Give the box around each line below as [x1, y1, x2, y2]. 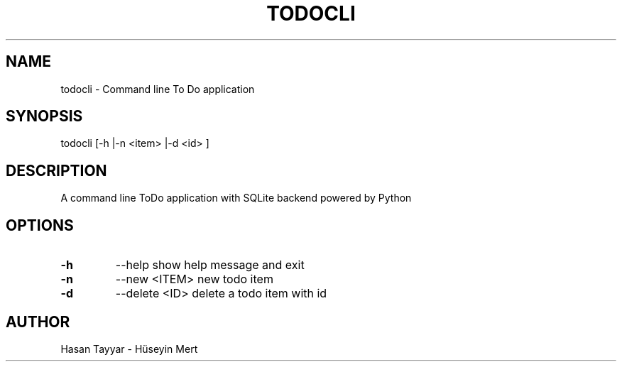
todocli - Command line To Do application [60, 82, 255, 95]
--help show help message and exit [115, 258, 305, 273]
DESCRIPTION [6, 161, 107, 180]
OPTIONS [6, 216, 74, 234]
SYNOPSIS [6, 107, 83, 126]
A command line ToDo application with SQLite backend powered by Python [60, 192, 412, 204]
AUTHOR [6, 312, 70, 331]
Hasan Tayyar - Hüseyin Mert [60, 342, 198, 355]
